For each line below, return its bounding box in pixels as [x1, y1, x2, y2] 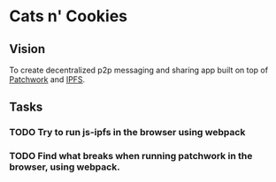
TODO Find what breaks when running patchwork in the [9, 150, 253, 163]
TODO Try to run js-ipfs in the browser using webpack [9, 126, 246, 139]
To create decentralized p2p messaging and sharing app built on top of [9, 64, 268, 75]
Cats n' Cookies [9, 6, 128, 27]
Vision [9, 42, 46, 57]
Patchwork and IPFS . [9, 74, 86, 85]
